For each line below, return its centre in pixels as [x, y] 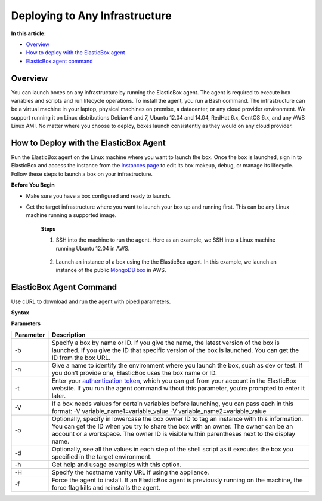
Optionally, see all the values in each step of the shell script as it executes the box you [172, 450]
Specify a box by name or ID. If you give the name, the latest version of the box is [165, 343]
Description [69, 335]
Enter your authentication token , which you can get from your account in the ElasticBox [174, 381]
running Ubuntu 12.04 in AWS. [93, 248]
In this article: [28, 33]
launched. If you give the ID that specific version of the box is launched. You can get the [175, 350]
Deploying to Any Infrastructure [92, 16]
